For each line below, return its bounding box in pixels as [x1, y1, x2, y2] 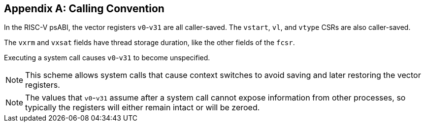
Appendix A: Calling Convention [4, 2, 164, 15]
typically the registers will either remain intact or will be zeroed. [25, 102, 260, 113]
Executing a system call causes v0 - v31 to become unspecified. [4, 53, 210, 62]
